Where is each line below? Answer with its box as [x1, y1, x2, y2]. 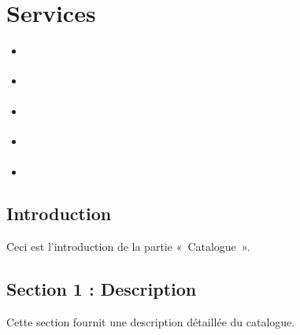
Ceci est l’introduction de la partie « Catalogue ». [6, 238, 250, 255]
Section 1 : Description [6, 277, 197, 301]
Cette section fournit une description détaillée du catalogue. [6, 314, 295, 330]
